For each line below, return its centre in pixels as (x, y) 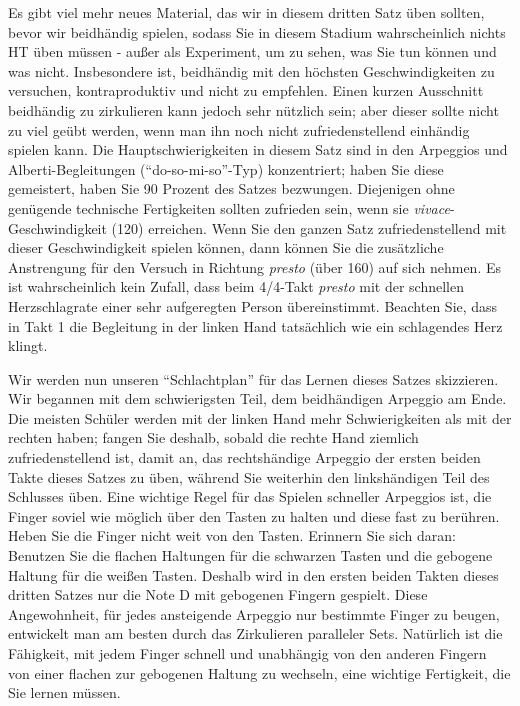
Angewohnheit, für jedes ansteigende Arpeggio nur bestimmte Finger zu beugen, (254, 613)
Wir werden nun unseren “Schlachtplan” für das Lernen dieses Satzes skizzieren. (253, 378)
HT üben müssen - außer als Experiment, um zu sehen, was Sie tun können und (252, 51)
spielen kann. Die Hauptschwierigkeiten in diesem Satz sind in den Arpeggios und (258, 149)
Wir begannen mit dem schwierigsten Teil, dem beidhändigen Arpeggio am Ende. (257, 398)
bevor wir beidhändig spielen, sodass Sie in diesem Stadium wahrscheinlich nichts (257, 31)
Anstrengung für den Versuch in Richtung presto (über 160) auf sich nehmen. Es (254, 266)
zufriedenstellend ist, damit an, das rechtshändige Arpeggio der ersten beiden (244, 457)
